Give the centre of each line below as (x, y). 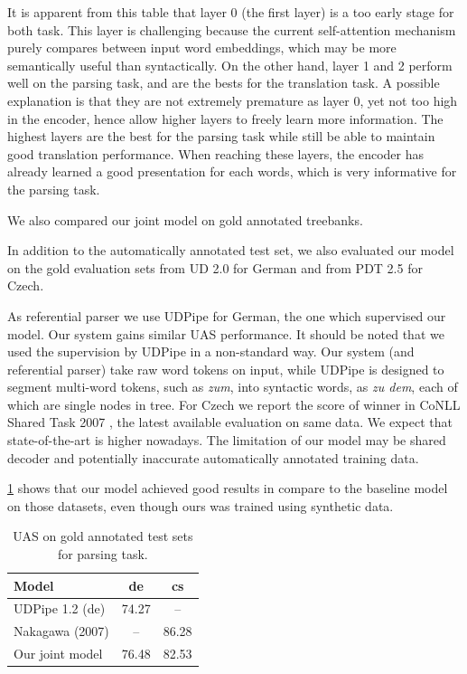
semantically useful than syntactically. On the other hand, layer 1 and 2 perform (230, 65)
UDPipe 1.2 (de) (60, 608)
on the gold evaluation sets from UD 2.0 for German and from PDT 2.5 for (215, 267)
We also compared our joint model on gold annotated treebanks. (185, 219)
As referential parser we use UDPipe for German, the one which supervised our (227, 315)
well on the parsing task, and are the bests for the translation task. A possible (224, 83)
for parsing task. (103, 554)
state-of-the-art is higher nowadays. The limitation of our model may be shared (227, 440)
